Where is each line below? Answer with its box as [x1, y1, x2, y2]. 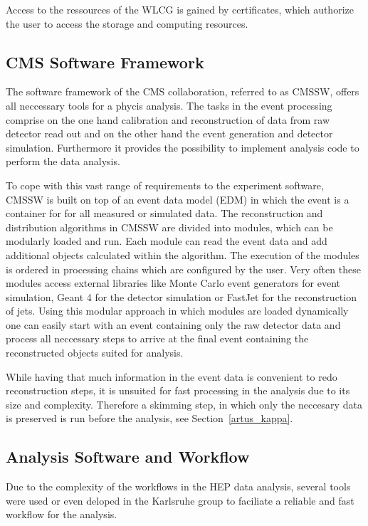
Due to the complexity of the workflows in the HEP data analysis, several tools [6, 479, 351, 494]
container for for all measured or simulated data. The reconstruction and [6, 206, 323, 221]
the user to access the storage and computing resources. [6, 16, 248, 31]
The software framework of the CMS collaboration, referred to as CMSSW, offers [6, 84, 359, 99]
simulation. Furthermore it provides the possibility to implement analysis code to [6, 140, 359, 154]
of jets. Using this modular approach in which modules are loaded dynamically [6, 303, 349, 318]
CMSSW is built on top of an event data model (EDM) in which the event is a [6, 191, 349, 206]
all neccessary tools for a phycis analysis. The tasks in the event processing [6, 98, 332, 112]
